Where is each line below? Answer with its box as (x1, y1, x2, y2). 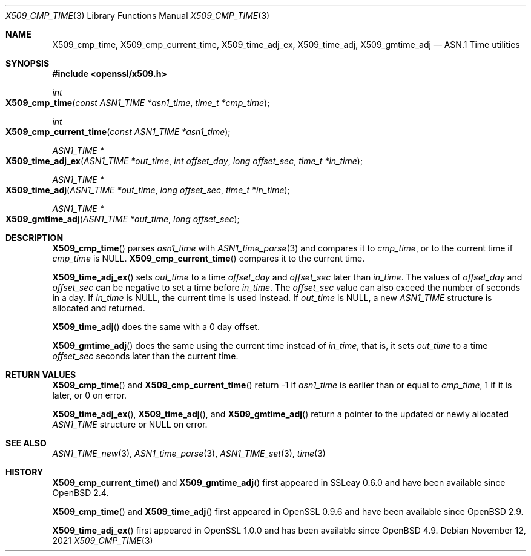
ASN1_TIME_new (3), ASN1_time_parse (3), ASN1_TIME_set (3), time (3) (52, 448, 326, 458)
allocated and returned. (52, 303, 145, 313)
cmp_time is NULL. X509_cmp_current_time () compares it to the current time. (52, 253, 365, 263)
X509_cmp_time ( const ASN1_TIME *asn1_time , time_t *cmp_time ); (5, 98, 270, 108)
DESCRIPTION (5, 233, 64, 243)
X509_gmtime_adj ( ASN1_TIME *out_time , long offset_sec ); (5, 214, 240, 224)
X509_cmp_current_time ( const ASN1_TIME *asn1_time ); (5, 127, 231, 137)
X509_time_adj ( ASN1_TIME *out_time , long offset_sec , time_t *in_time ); (5, 185, 290, 195)
